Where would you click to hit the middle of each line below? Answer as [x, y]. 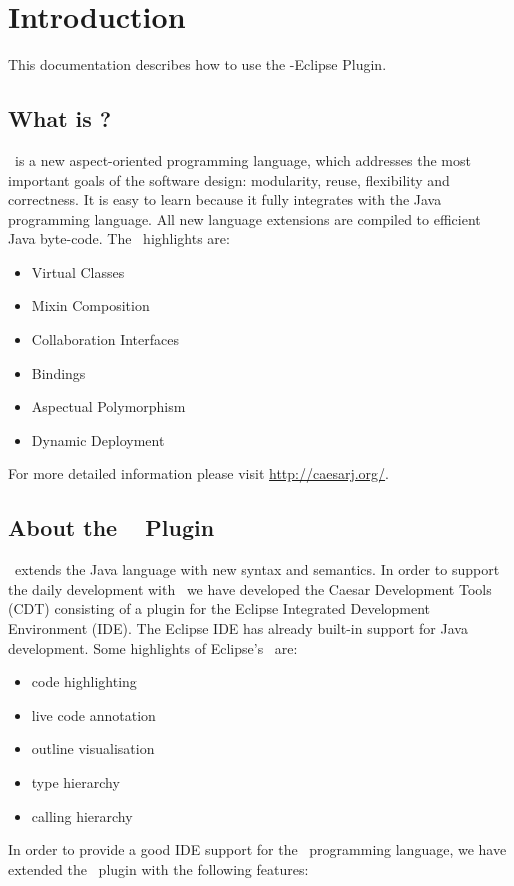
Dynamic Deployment [98, 439]
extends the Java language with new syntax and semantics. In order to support [257, 569]
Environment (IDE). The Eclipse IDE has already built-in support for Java [238, 628]
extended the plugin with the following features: [158, 868]
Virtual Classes [78, 271]
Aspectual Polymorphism [108, 406]
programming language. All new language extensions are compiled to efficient [244, 218]
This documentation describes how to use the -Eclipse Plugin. [197, 64]
